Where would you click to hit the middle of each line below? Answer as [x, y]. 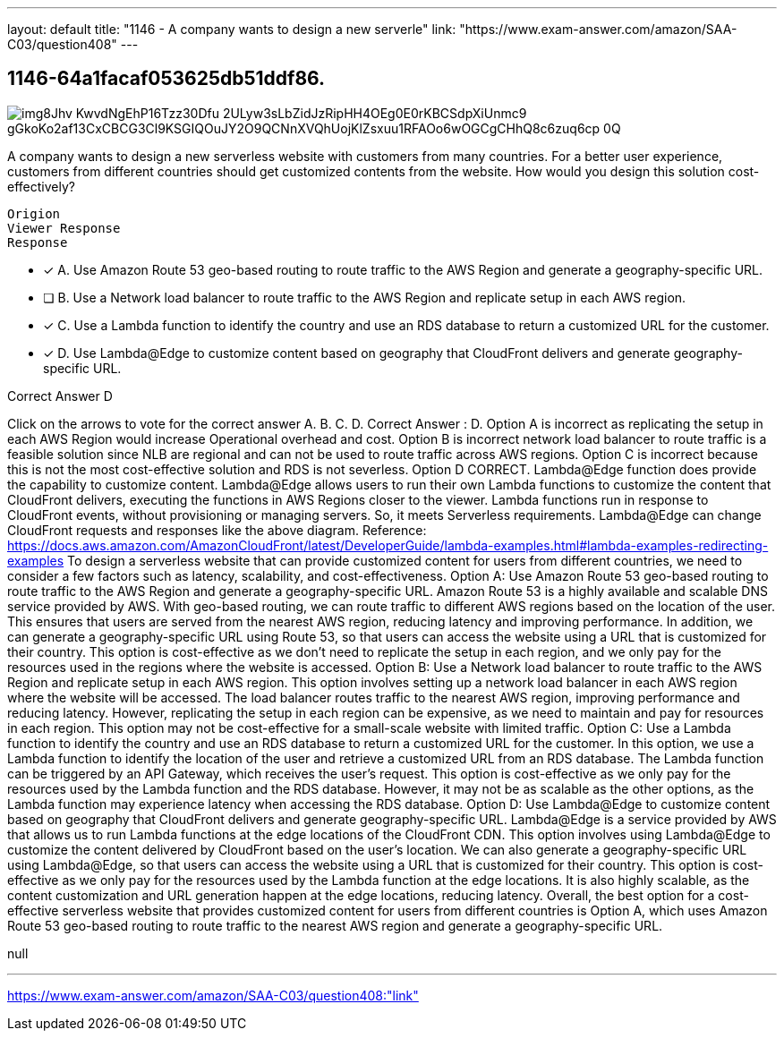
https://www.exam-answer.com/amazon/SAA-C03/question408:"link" [213, 995]
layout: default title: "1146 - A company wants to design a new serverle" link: [232, 29]
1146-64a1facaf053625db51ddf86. [166, 79]
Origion [34, 213]
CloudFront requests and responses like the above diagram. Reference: [217, 530]
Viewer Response [64, 228]
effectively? [41, 186]
